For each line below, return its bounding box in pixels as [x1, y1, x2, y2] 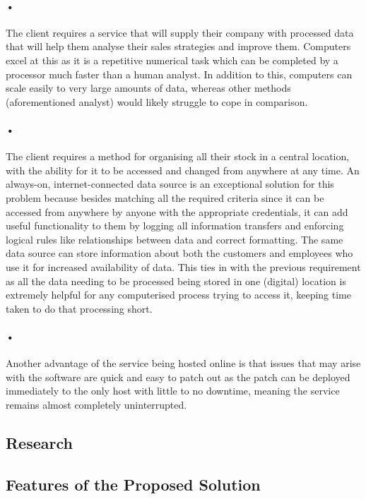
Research [6, 431, 73, 453]
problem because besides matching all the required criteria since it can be [6, 190, 324, 205]
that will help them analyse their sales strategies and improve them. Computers [6, 39, 351, 54]
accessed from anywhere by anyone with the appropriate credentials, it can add [6, 204, 348, 219]
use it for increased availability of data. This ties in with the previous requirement [6, 259, 361, 274]
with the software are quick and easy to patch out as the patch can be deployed [6, 369, 350, 384]
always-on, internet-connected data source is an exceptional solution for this [6, 176, 334, 191]
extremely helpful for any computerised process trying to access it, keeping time [6, 287, 351, 302]
